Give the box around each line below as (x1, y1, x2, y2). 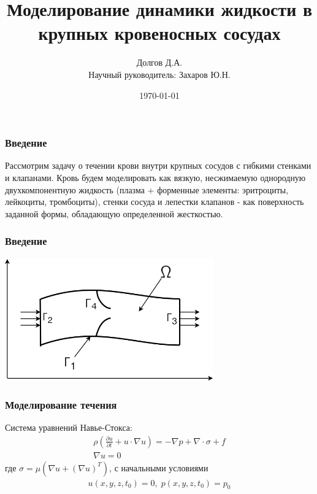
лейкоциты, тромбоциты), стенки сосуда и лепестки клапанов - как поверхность (5, 195, 304, 208)
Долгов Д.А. (136, 56, 183, 69)
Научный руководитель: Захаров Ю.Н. (88, 68, 231, 80)
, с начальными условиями (109, 461, 208, 474)
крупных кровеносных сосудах (38, 20, 281, 45)
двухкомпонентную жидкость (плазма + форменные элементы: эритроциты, (5, 183, 289, 196)
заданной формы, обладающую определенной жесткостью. (5, 207, 223, 220)
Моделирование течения (5, 396, 117, 412)
